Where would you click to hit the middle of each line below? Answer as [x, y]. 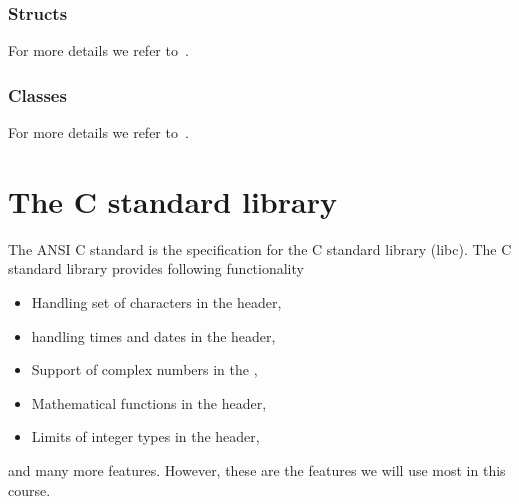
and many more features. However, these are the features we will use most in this [257, 469]
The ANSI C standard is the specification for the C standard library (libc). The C [260, 248]
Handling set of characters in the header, [156, 301]
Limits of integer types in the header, [145, 436]
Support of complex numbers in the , [144, 369]
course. [29, 489]
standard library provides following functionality [156, 268]
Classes [37, 94]
